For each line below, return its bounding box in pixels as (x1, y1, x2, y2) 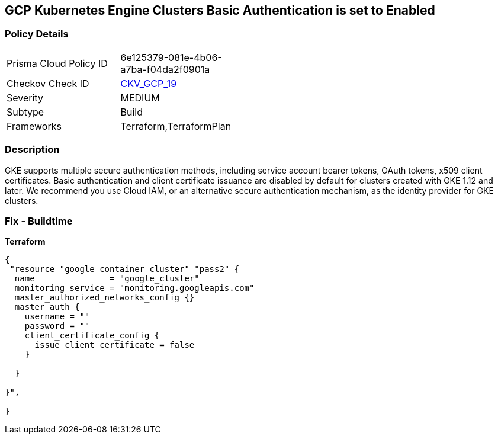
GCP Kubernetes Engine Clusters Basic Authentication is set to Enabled (5, 3, 435, 18)
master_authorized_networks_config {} (14, 293, 195, 303)
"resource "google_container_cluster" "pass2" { (9, 264, 240, 274)
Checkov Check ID (7, 77, 89, 89)
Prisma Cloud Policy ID (7, 57, 108, 69)
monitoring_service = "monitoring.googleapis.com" (14, 283, 255, 293)
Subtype (7, 105, 44, 118)
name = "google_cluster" (14, 274, 200, 284)
